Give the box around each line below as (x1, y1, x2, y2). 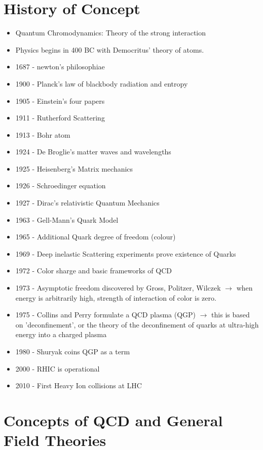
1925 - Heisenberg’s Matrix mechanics (15, 163, 133, 174)
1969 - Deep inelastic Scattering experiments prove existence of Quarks (15, 248, 236, 259)
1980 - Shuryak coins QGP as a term (15, 346, 130, 356)
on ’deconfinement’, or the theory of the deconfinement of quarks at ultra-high (15, 319, 259, 330)
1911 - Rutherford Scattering (15, 112, 105, 123)
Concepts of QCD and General (4, 410, 223, 430)
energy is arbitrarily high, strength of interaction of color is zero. (15, 292, 216, 303)
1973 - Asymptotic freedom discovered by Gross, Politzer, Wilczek (15, 282, 221, 293)
